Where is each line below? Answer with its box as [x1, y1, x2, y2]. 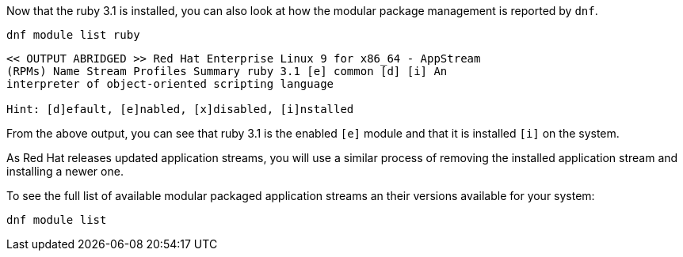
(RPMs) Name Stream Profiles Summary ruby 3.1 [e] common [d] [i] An [6, 65, 448, 77]
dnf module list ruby [6, 28, 140, 41]
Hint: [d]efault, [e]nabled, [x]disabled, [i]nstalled [6, 103, 354, 115]
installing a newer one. [6, 164, 124, 178]
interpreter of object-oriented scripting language [6, 77, 334, 90]
